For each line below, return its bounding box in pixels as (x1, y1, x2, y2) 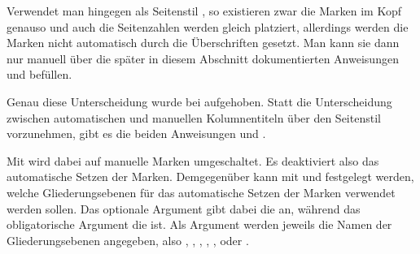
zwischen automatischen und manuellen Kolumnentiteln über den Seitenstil (7, 109, 381, 126)
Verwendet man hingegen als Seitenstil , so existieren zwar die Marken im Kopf (7, 2, 401, 19)
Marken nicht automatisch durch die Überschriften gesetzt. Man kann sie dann (7, 34, 400, 51)
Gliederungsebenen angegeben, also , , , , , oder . (7, 231, 249, 248)
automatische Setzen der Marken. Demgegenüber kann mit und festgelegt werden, (7, 168, 414, 185)
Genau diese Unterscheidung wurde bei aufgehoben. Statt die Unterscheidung (7, 93, 392, 110)
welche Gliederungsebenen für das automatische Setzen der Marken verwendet (7, 183, 396, 200)
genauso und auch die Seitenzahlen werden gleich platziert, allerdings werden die (7, 18, 409, 35)
